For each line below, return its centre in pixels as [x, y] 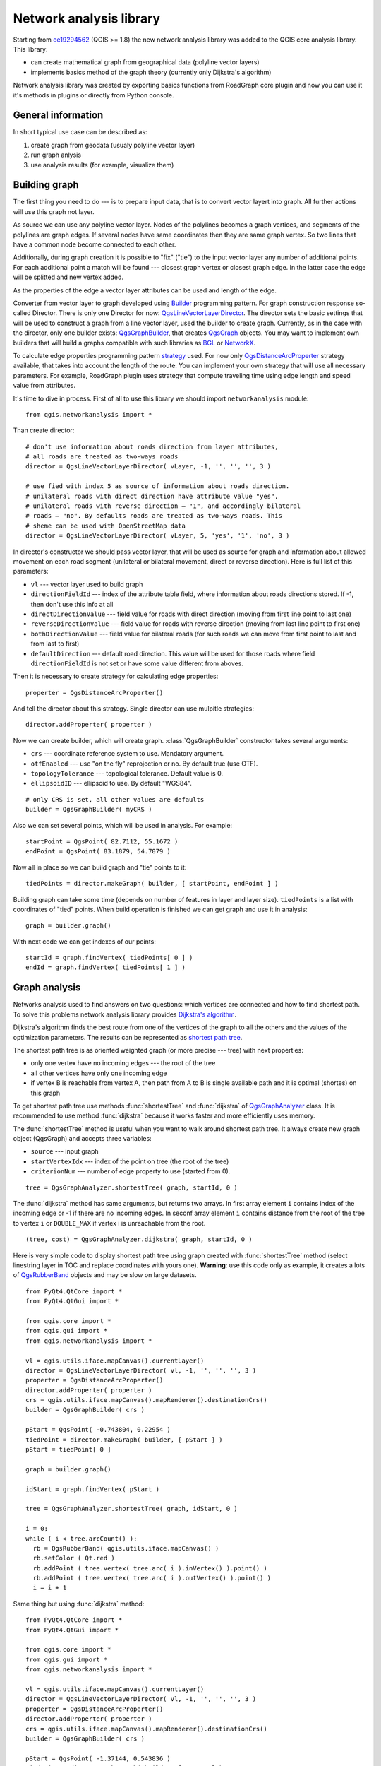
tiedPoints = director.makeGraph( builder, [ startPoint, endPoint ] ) [152, 884]
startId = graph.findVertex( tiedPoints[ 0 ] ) [109, 958]
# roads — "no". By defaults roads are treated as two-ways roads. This [154, 516]
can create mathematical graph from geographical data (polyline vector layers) [145, 62]
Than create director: [44, 430]
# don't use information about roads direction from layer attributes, [152, 446]
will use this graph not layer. [54, 211]
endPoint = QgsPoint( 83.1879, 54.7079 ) [98, 852]
